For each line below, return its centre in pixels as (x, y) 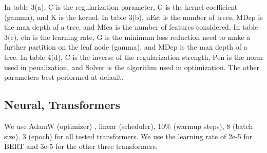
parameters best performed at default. (64, 77)
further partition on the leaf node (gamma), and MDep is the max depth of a (126, 47)
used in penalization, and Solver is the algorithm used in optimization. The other (132, 67)
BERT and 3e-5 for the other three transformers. (81, 146)
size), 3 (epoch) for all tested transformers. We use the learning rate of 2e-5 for (128, 136)
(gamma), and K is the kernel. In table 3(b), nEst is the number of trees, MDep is (133, 17)
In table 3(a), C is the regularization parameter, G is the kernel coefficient (121, 7)
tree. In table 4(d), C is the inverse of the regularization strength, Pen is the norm (133, 57)
